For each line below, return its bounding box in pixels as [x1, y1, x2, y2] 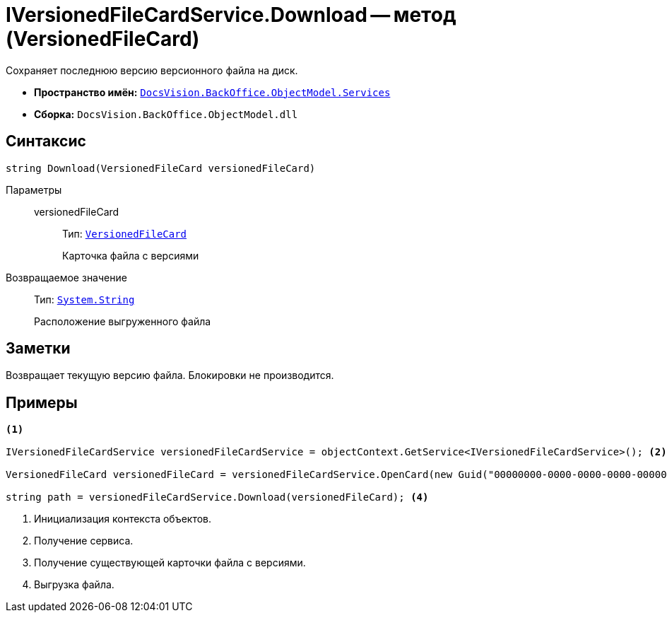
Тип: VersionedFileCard [62, 227, 187, 240]
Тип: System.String [34, 293, 135, 305]
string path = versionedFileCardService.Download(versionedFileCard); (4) [6, 491, 429, 503]
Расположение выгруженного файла [34, 315, 211, 327]
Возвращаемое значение [6, 271, 127, 284]
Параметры [6, 183, 62, 196]
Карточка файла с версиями [62, 249, 199, 262]
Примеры [6, 393, 78, 412]
